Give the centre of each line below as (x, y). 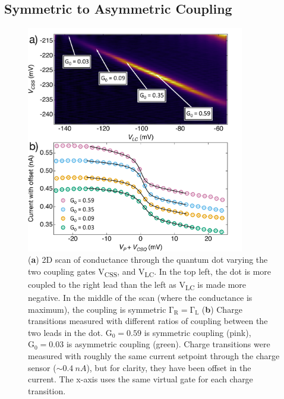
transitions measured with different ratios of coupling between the (148, 321)
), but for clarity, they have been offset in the (169, 367)
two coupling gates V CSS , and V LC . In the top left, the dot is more (150, 272)
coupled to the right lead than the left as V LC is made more (137, 285)
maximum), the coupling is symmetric (97, 309)
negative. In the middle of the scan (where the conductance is (140, 298)
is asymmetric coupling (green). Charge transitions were (168, 344)
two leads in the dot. (66, 332)
